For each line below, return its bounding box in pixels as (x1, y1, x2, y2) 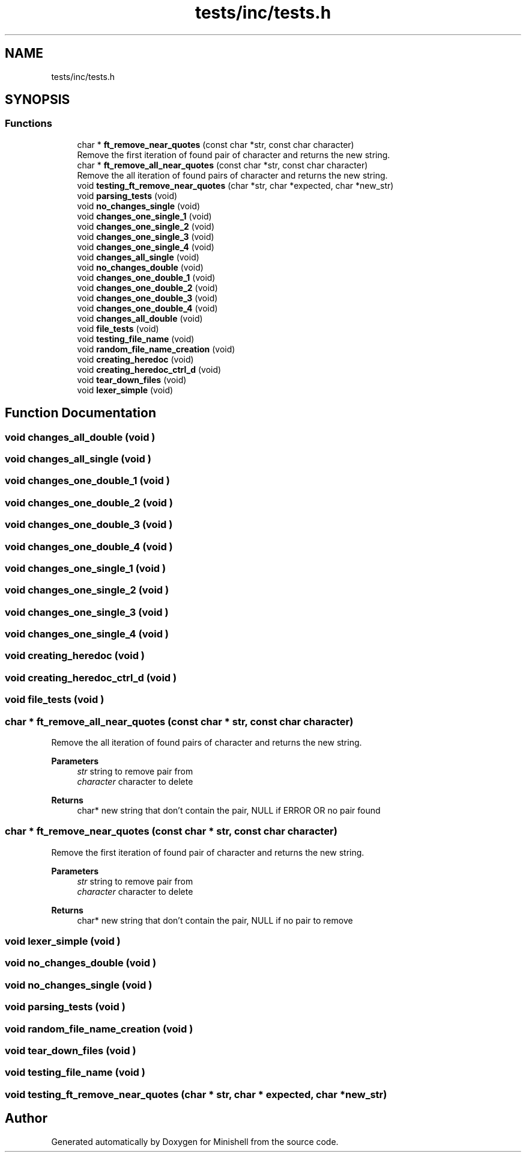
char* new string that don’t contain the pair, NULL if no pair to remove (77, 915, 353, 925)
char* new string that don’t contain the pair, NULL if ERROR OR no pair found (77, 805, 381, 815)
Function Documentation (5, 405, 156, 421)
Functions (5, 117, 52, 130)
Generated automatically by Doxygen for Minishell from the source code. (51, 1136, 339, 1147)
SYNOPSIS (5, 92, 70, 108)
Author (5, 1111, 47, 1126)
